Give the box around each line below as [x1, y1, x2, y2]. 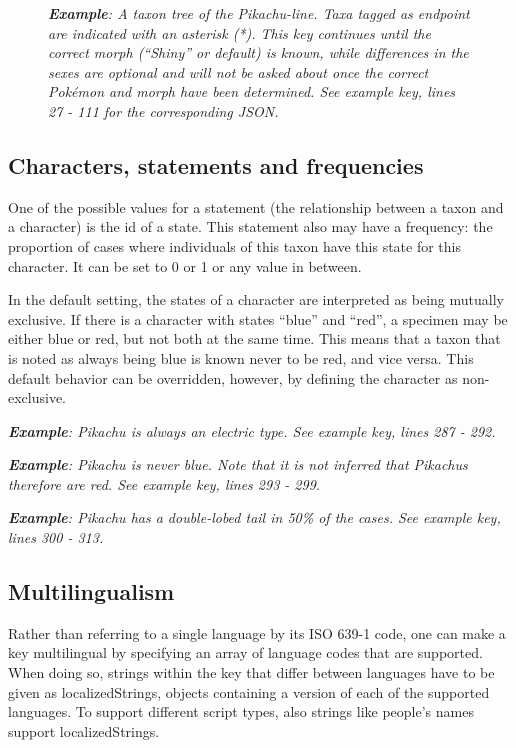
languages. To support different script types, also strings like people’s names [8, 701, 474, 722]
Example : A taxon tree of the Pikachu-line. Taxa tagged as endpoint [48, 3, 470, 23]
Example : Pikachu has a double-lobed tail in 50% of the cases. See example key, [8, 507, 501, 528]
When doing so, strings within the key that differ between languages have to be [8, 662, 495, 683]
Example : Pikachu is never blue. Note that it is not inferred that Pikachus [8, 454, 468, 475]
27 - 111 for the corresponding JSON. [48, 100, 279, 121]
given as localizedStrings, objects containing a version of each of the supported [8, 681, 490, 702]
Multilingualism [8, 576, 175, 607]
